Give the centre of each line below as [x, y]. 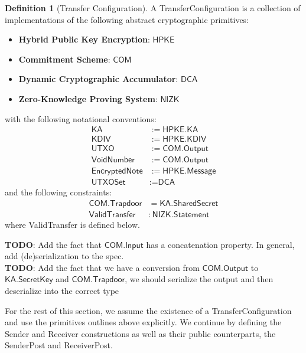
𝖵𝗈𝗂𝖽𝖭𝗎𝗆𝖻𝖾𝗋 [113, 160]
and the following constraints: [58, 192]
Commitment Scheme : [64, 59]
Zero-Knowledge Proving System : [88, 98]
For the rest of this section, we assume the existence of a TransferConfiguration [148, 310]
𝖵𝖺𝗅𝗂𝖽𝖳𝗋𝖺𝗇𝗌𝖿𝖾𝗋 [112, 215]
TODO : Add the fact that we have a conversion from [102, 267]
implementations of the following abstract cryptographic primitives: [127, 19]
